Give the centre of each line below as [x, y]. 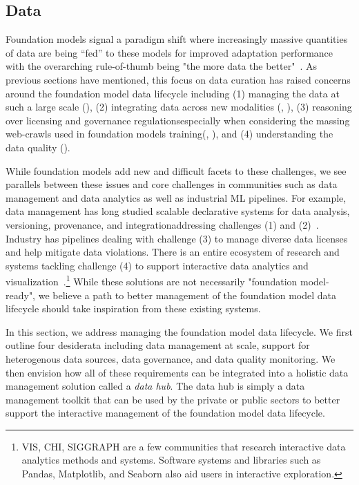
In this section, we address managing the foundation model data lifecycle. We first [179, 331]
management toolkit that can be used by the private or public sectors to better [173, 399]
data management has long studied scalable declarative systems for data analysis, [178, 211]
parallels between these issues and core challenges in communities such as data [172, 184]
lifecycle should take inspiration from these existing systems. [133, 308]
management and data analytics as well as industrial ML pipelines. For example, [176, 197]
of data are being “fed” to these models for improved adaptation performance [169, 52]
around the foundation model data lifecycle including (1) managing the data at [173, 93]
